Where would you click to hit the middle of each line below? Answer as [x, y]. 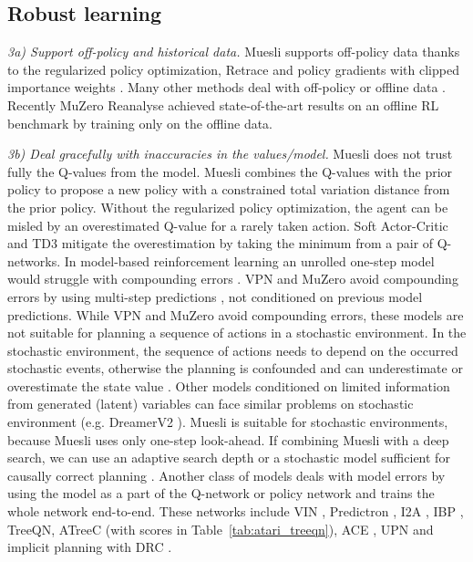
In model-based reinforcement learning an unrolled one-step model [249, 260]
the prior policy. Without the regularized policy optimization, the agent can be [228, 207]
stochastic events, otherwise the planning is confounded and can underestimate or [235, 368]
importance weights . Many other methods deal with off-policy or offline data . [226, 87]
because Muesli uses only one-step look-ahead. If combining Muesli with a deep [228, 439]
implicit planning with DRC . [90, 547]
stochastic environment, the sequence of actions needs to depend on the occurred [233, 350]
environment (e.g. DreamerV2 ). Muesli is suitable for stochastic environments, [228, 422]
